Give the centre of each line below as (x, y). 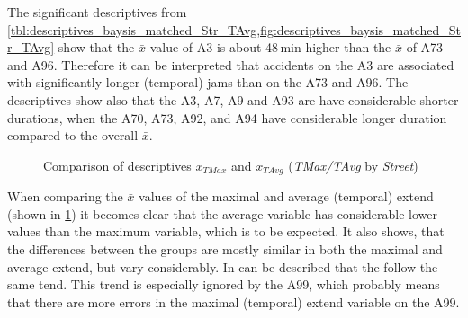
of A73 (425, 47)
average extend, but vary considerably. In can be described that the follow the (223, 266)
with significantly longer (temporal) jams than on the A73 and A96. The (208, 82)
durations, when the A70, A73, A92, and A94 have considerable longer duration (227, 117)
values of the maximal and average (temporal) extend (286, 196)
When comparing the (65, 196)
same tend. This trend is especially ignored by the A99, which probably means (224, 284)
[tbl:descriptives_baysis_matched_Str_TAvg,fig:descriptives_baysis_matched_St (234, 29)
